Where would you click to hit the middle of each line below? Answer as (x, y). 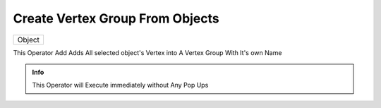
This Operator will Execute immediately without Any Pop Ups (120, 85)
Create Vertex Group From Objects (116, 18)
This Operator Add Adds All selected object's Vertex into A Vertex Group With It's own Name (147, 52)
